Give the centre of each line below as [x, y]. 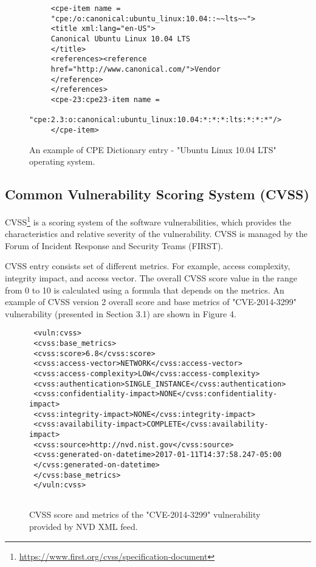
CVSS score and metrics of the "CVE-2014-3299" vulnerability [145, 514]
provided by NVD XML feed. [84, 527]
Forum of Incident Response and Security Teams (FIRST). [114, 245]
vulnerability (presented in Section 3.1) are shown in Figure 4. [121, 313]
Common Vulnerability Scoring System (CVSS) [157, 194]
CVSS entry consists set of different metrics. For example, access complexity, [148, 266]
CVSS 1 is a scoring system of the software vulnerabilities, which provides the [148, 221]
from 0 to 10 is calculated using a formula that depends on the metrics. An [145, 290]
